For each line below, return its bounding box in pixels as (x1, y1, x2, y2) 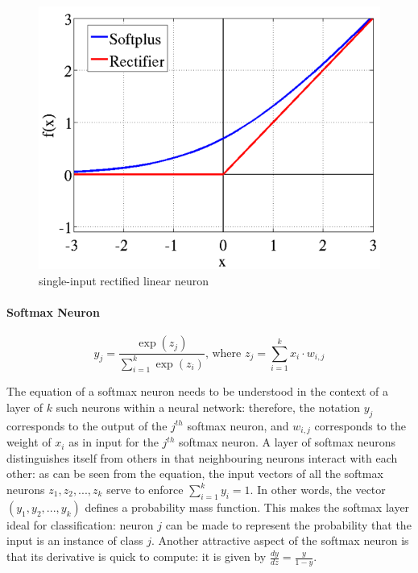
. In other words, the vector (250, 481, 386, 498)
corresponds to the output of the (6, 417, 168, 434)
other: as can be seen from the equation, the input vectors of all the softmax (6, 465, 383, 482)
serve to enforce (106, 481, 184, 498)
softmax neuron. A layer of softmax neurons (178, 434, 396, 451)
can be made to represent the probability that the (165, 516, 412, 533)
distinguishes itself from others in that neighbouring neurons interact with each (6, 449, 398, 466)
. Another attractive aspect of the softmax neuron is (151, 532, 409, 549)
